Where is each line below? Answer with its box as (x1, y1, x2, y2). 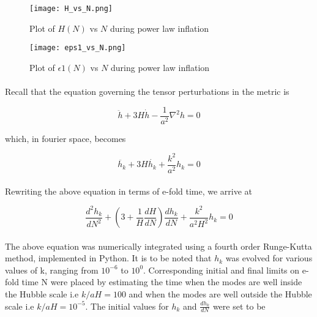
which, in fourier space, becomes (5, 132, 126, 144)
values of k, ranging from (5, 263, 99, 276)
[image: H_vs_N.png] (29, 4, 113, 13)
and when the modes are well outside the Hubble (129, 288, 312, 300)
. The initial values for (85, 299, 169, 312)
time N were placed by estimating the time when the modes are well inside (21, 275, 302, 288)
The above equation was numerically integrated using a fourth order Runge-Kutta (5, 239, 312, 252)
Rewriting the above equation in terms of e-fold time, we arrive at (5, 184, 253, 197)
